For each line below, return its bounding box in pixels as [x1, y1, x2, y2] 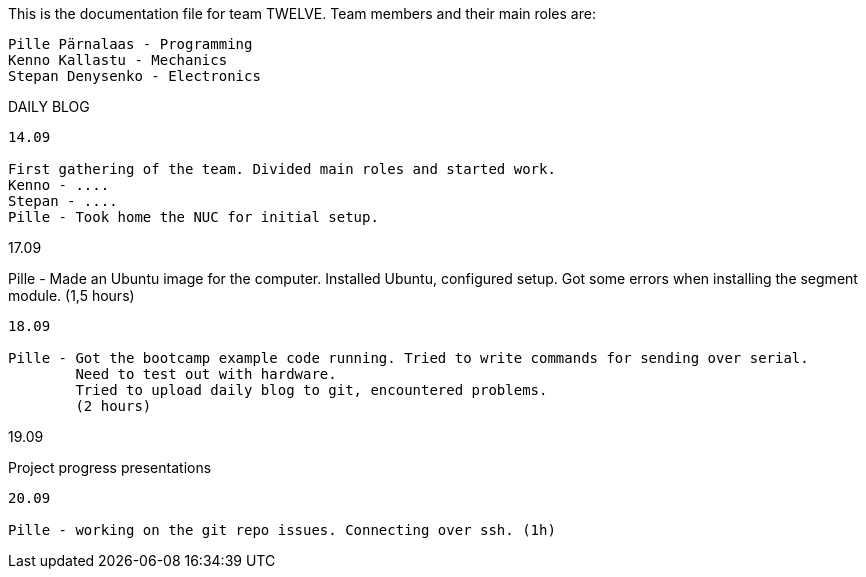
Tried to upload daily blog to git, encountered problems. [75, 382, 548, 398]
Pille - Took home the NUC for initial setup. [8, 209, 379, 225]
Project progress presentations [8, 459, 212, 476]
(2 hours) [75, 398, 152, 414]
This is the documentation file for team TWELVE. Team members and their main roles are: [8, 5, 596, 22]
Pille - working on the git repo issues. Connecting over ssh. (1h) [8, 522, 556, 538]
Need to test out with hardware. [75, 366, 337, 382]
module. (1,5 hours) [8, 287, 135, 304]
